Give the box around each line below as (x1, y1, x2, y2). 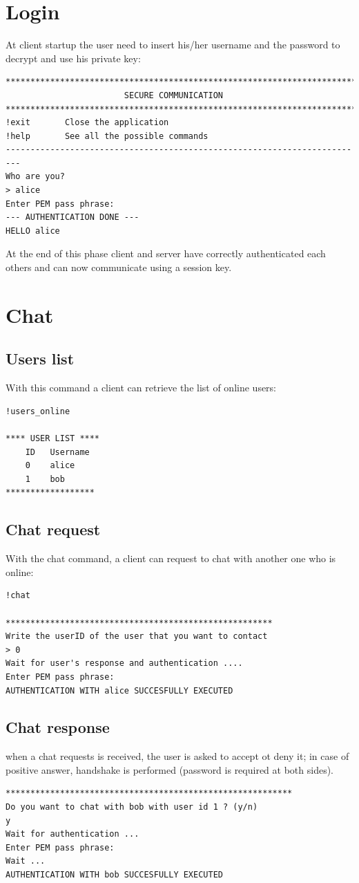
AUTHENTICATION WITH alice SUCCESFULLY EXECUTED (6, 685, 233, 696)
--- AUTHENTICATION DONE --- (6, 212, 139, 223)
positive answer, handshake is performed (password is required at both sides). (6, 762, 333, 777)
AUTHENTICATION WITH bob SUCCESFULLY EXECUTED (6, 870, 223, 880)
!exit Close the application (6, 118, 169, 128)
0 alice (25, 461, 75, 471)
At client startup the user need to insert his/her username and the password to (6, 37, 340, 52)
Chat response (6, 716, 110, 738)
